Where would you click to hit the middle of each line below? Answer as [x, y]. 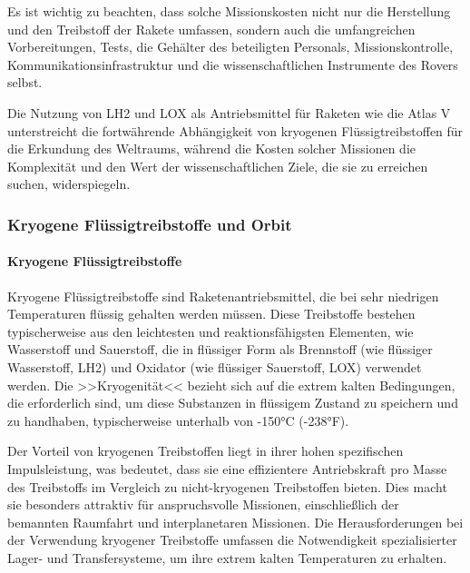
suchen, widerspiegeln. [69, 184]
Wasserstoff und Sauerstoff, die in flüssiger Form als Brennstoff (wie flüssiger [220, 349]
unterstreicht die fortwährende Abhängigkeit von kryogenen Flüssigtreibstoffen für [235, 130]
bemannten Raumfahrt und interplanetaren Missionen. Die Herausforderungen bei [235, 522]
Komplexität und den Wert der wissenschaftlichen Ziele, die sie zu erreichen [218, 166]
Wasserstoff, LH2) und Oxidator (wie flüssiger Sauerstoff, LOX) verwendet [215, 366]
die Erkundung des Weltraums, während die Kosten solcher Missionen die [212, 148]
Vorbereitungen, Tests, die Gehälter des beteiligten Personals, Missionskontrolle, [230, 47]
